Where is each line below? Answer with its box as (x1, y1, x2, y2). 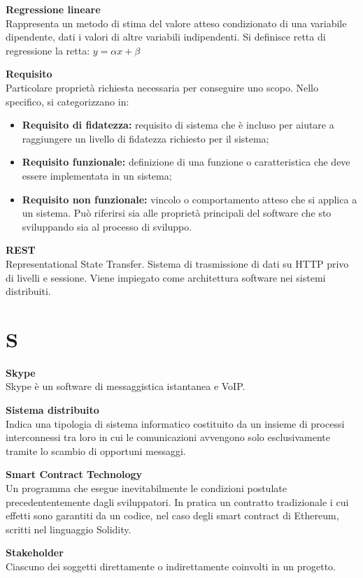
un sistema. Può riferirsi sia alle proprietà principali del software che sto (22, 205, 332, 220)
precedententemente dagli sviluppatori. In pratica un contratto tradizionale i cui (6, 494, 349, 509)
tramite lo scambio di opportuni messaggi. (6, 443, 186, 458)
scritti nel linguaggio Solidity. (6, 521, 131, 536)
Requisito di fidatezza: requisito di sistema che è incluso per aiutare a (22, 117, 334, 132)
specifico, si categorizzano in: (6, 94, 129, 108)
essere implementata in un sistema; (22, 168, 172, 182)
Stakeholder (6, 545, 64, 560)
